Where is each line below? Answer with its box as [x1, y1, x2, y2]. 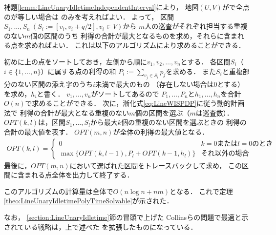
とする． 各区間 [180, 56, 231, 66]
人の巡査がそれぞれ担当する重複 [145, 21, 248, 31]
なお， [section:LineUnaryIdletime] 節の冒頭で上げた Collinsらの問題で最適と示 [4, 212, 249, 222]
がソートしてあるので [91, 88, 159, 98]
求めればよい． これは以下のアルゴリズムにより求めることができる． [24, 40, 245, 50]
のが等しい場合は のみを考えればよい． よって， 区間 [4, 11, 174, 21]
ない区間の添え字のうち [17, 79, 93, 89]
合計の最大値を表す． [4, 126, 72, 137]
